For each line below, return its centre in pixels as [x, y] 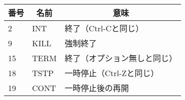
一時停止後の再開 [97, 88]
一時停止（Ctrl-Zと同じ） [112, 73]
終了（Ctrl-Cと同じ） [104, 28]
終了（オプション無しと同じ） [121, 58]
